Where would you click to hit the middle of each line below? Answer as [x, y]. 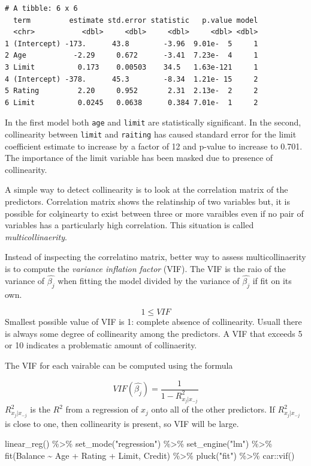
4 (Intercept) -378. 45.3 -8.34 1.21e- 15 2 [132, 79]
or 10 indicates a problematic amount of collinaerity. [101, 345]
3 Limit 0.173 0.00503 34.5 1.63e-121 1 [132, 67]
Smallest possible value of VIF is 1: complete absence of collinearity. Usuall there [153, 322]
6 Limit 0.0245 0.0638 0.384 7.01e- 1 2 [132, 102]
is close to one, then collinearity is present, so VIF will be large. [122, 423]
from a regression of [102, 409]
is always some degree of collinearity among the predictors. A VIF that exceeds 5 [154, 333]
